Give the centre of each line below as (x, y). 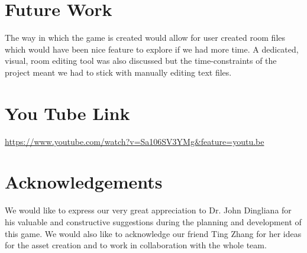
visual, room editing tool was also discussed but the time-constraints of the (141, 61)
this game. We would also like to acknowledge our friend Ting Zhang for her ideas (153, 233)
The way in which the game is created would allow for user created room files (145, 38)
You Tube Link (67, 113)
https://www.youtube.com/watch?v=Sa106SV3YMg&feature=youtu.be (135, 141)
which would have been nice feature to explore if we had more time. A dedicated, (152, 49)
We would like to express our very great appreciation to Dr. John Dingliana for (148, 210)
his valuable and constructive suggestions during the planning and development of (153, 221)
